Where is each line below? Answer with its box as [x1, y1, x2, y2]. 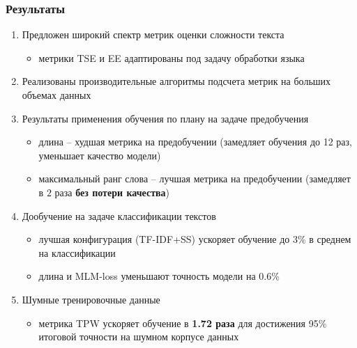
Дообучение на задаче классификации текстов [22, 208, 216, 223]
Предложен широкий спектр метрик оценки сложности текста [22, 27, 284, 42]
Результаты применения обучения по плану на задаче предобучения [22, 111, 309, 125]
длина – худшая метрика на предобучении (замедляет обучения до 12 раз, [38, 134, 352, 149]
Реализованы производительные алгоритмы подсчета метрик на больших [22, 74, 331, 88]
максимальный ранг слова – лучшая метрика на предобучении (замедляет [38, 171, 351, 186]
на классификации [38, 245, 116, 260]
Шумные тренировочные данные [22, 292, 160, 306]
